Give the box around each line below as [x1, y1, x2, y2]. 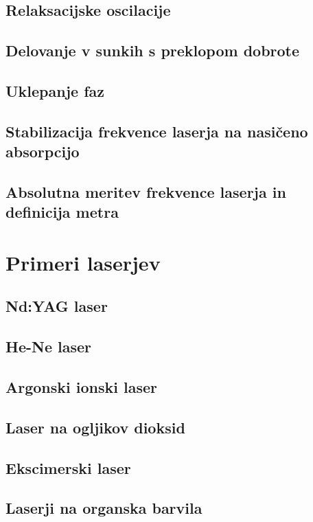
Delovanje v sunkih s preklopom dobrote [5, 40, 300, 61]
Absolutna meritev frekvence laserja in [5, 181, 286, 202]
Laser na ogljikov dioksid [5, 416, 185, 438]
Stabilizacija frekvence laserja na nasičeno [5, 120, 308, 141]
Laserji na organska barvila [5, 497, 202, 519]
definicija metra [5, 201, 119, 223]
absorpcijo [5, 141, 80, 162]
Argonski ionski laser [5, 376, 158, 398]
